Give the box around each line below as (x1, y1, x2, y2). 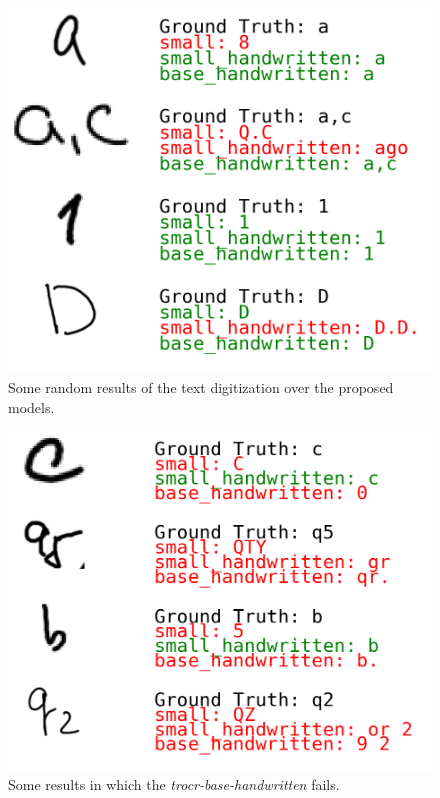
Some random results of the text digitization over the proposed (8, 376, 394, 397)
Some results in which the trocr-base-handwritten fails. (8, 774, 340, 795)
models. (8, 396, 55, 417)
